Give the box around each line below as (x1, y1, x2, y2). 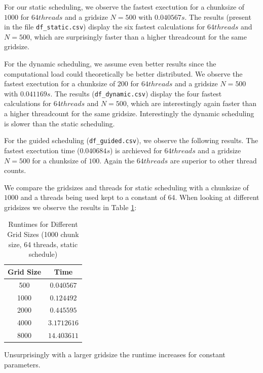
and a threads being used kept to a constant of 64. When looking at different (20, 192, 259, 202)
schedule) (28, 249, 58, 259)
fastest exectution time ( (4, 145, 80, 155)
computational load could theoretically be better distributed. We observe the (4, 68, 243, 79)
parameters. (4, 359, 41, 369)
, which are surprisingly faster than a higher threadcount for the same (29, 31, 247, 42)
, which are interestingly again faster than (126, 98, 256, 109)
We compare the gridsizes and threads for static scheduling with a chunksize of (4, 182, 249, 192)
